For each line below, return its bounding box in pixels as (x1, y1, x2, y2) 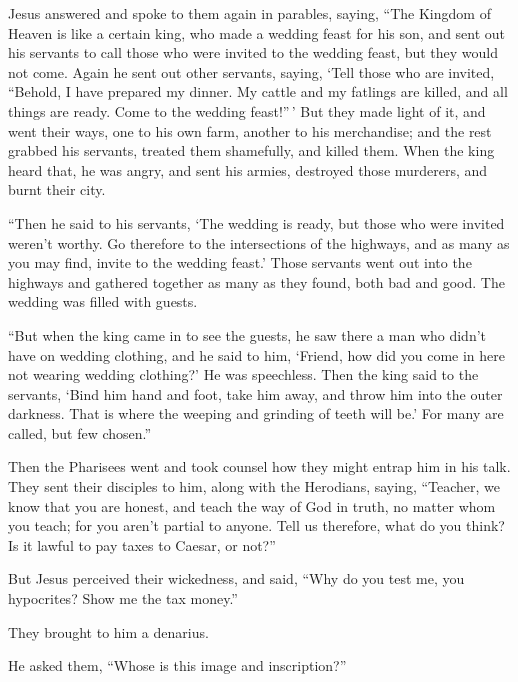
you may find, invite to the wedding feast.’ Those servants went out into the (8, 252, 472, 273)
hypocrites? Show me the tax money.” (8, 588, 238, 609)
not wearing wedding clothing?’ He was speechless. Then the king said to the (8, 364, 479, 385)
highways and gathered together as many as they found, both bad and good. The (8, 271, 505, 292)
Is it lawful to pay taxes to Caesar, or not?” (8, 534, 276, 555)
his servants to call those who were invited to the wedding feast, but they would (8, 42, 499, 63)
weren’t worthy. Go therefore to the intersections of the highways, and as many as (8, 232, 510, 253)
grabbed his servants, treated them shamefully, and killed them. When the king (8, 140, 495, 161)
